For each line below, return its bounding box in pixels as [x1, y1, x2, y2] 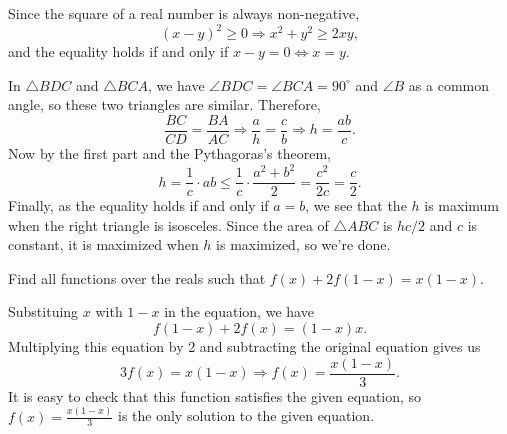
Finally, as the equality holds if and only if [8, 195, 269, 216]
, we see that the [305, 195, 407, 216]
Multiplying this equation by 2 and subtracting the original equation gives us [8, 336, 481, 357]
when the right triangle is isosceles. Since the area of [8, 214, 329, 235]
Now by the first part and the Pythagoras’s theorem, [8, 142, 331, 163]
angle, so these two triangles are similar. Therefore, [8, 94, 321, 115]
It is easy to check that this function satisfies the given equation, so [8, 385, 422, 406]
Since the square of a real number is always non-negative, [8, 3, 360, 23]
